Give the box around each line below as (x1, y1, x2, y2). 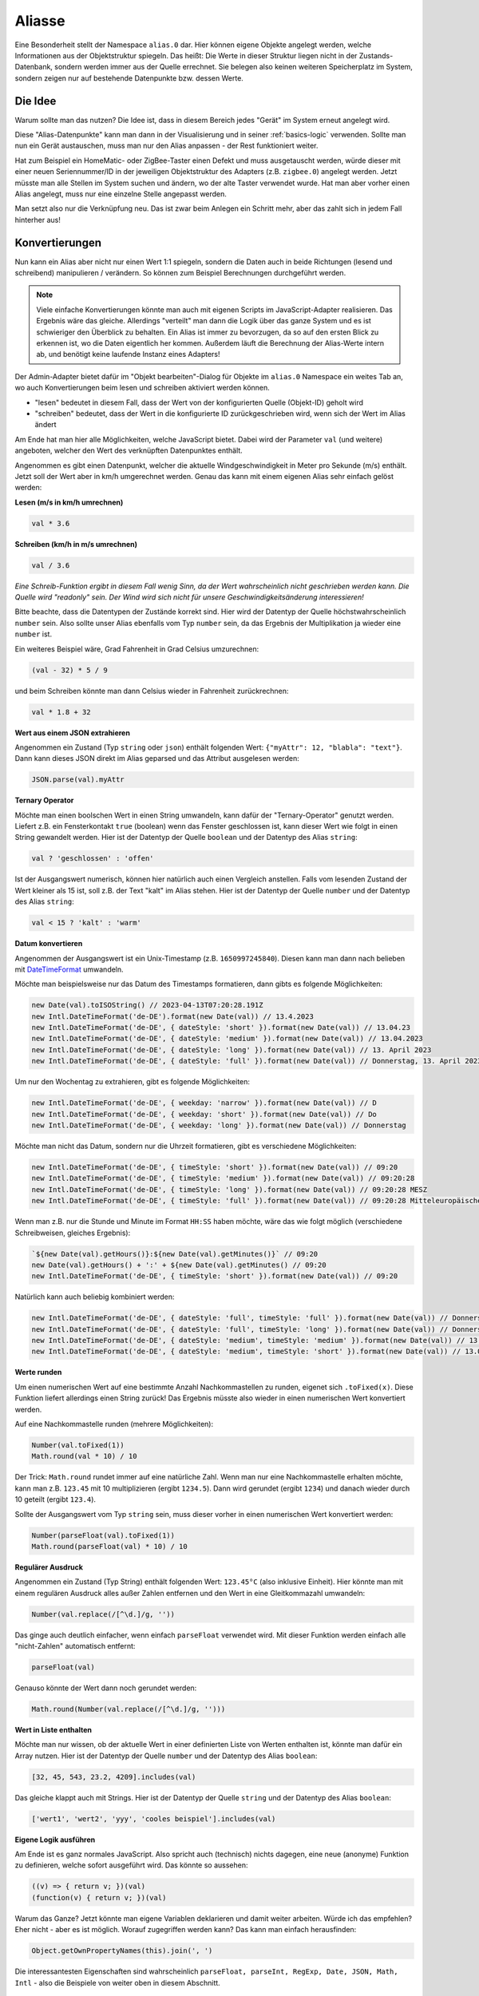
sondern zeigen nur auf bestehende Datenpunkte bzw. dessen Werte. (14, 73, 243, 83)
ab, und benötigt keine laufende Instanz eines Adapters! (36, 350, 220, 359)
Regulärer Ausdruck (14, 1562, 84, 1572)
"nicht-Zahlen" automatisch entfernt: (14, 1642, 136, 1651)
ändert (34, 420, 57, 430)
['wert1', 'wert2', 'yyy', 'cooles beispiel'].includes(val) (31, 1814, 276, 1824)
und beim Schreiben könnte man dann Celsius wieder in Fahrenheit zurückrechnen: (14, 686, 289, 695)
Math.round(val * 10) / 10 (31, 1451, 137, 1461)
